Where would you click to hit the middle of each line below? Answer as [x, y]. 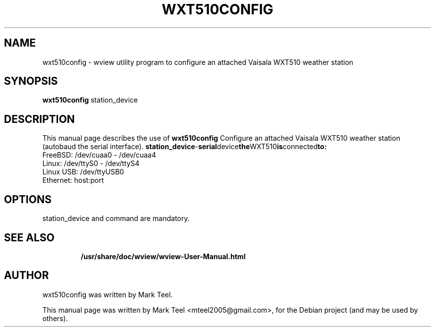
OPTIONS [28, 199]
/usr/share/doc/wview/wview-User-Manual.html [163, 256]
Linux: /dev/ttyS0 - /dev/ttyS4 [91, 164]
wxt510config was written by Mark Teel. [108, 294]
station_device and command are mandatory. [116, 219]
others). [55, 318]
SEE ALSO [29, 237]
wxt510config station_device [90, 100]
